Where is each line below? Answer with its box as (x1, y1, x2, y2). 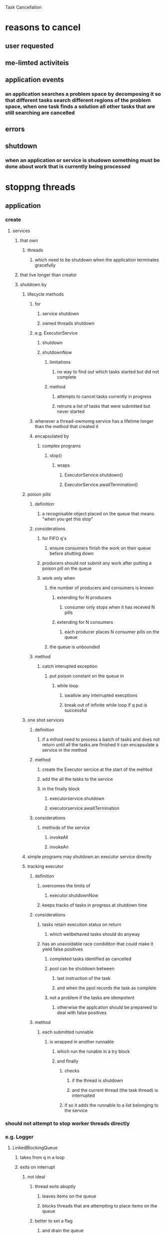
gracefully (34, 262, 56, 268)
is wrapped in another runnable (49, 1038, 114, 1044)
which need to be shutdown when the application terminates (34, 257, 160, 263)
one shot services (27, 717, 64, 723)
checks (64, 1067, 80, 1073)
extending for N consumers (57, 619, 114, 625)
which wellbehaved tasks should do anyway (49, 931, 141, 937)
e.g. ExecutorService (34, 330, 78, 336)
